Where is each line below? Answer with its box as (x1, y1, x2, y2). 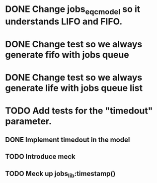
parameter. (5, 116, 52, 127)
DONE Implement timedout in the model (5, 135, 130, 144)
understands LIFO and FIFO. (5, 16, 123, 27)
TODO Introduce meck (5, 153, 76, 161)
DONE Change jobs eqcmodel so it (5, 3, 141, 16)
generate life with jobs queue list (5, 83, 143, 94)
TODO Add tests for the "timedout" (5, 105, 153, 116)
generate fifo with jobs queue (5, 49, 129, 60)
